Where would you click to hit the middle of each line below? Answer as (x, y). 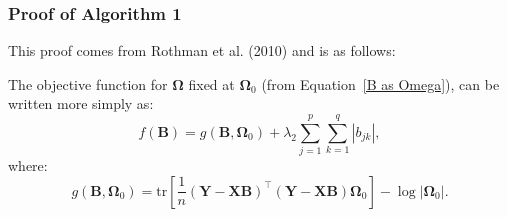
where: (28, 165)
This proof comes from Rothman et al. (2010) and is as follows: (202, 50)
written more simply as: (81, 103)
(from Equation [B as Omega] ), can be (380, 83)
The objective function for (88, 83)
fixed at (211, 83)
